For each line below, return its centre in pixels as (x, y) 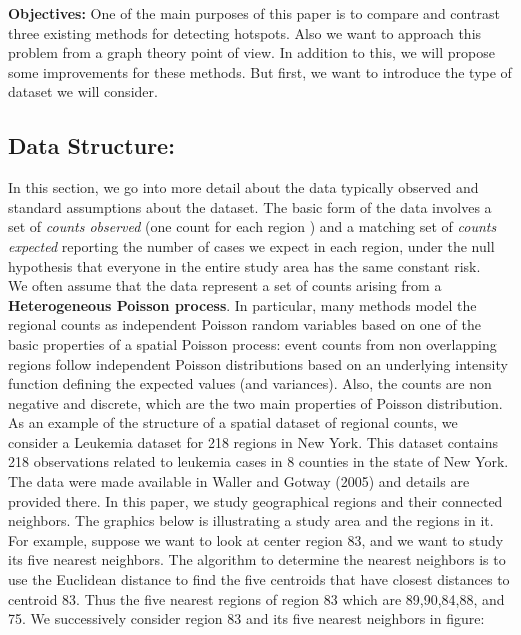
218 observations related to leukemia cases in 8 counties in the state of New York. (258, 461)
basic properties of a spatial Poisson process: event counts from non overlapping (252, 343)
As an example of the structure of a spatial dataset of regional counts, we (233, 422)
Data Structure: (91, 145)
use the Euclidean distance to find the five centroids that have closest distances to (259, 579)
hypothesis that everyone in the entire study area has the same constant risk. (244, 265)
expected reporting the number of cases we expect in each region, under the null (251, 245)
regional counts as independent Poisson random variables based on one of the (244, 324)
